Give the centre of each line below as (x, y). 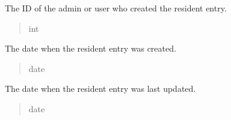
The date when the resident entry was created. (91, 48)
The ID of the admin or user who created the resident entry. (116, 8)
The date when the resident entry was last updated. (100, 88)
